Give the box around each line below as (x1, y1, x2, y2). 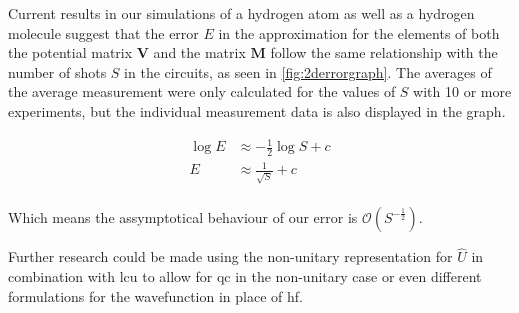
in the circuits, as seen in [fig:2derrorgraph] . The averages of (124, 61, 492, 82)
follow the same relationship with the (270, 42, 498, 63)
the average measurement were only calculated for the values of (8, 81, 396, 102)
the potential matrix (8, 42, 133, 63)
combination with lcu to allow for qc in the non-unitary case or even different (8, 266, 482, 287)
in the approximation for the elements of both (218, 22, 500, 43)
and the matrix (153, 42, 246, 63)
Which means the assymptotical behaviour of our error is (8, 207, 358, 228)
